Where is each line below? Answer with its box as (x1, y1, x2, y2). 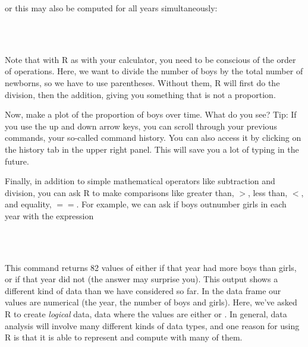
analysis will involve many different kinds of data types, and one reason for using (5, 319, 300, 332)
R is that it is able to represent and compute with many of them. (5, 331, 243, 343)
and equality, (5, 198, 52, 210)
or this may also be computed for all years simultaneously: (5, 2, 218, 14)
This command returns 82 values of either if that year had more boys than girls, (5, 261, 297, 273)
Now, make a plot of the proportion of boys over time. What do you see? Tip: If (5, 108, 297, 121)
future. (5, 154, 29, 167)
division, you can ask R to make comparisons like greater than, (5, 186, 234, 198)
